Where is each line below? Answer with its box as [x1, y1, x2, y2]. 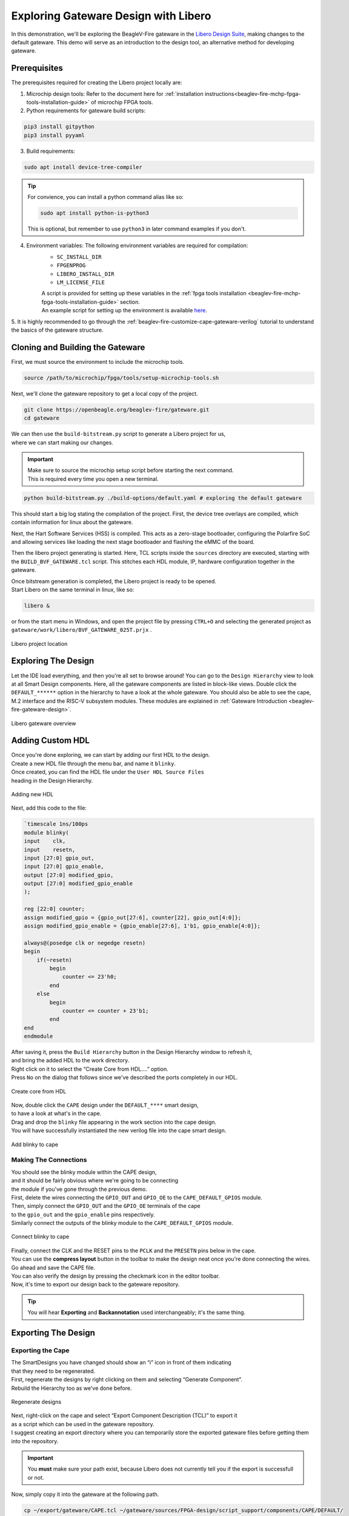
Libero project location [11, 640, 68, 647]
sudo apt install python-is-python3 [40, 210, 150, 216]
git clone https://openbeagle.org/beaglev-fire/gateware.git [24, 406, 210, 413]
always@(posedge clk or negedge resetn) [24, 939, 145, 946]
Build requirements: [26, 147, 75, 155]
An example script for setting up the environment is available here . [41, 307, 207, 314]
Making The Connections [11, 1156, 87, 1164]
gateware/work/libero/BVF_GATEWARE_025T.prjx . [11, 626, 152, 634]
